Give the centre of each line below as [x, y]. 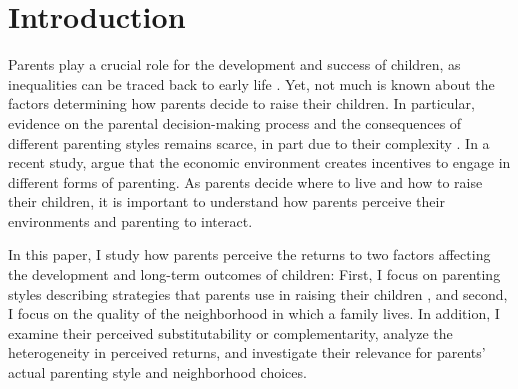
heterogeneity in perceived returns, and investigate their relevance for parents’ [247, 352]
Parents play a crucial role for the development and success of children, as [234, 64]
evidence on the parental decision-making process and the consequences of [235, 122]
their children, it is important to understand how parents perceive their [226, 201]
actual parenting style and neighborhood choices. [157, 372]
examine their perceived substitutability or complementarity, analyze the [230, 332]
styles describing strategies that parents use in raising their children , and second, [258, 293]
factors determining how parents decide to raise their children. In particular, [241, 103]
